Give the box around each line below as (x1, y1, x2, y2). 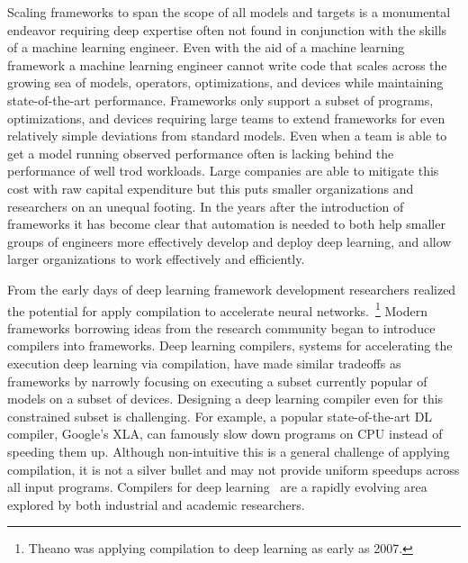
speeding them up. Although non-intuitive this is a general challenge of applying (7, 441, 450, 460)
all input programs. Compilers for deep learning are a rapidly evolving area (7, 477, 427, 496)
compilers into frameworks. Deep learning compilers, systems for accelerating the (7, 336, 453, 355)
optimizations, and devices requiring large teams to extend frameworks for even (7, 108, 445, 127)
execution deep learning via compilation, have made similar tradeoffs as (7, 353, 401, 372)
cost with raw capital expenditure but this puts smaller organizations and (7, 178, 414, 197)
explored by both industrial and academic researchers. (7, 495, 305, 513)
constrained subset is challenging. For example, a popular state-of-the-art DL (7, 406, 433, 425)
